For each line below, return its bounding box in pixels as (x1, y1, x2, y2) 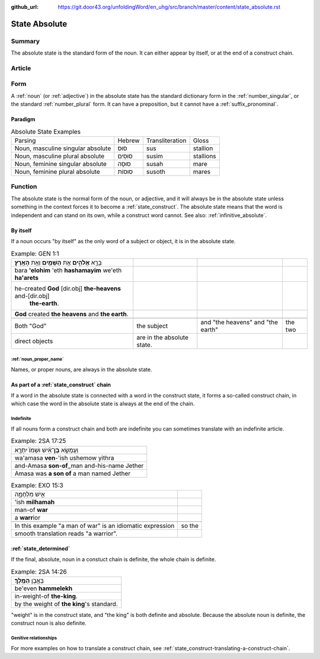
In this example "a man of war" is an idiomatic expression (14, 521, 175, 530)
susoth (146, 168, 165, 176)
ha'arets (14, 273, 39, 282)
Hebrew (117, 136, 140, 145)
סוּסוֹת (117, 168, 133, 176)
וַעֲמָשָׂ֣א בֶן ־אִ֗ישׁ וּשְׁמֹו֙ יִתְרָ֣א (14, 445, 79, 454)
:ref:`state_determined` (11, 545, 71, 552)
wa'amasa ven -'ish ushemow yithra (14, 454, 114, 462)
